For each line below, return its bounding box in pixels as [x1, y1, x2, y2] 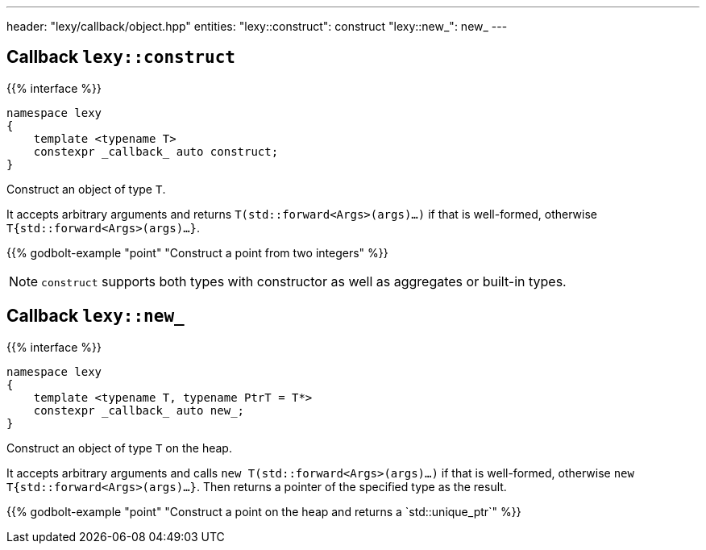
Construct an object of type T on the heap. [6, 440, 232, 455]
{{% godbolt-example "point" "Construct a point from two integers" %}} [6, 245, 388, 260]
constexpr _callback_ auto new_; [33, 403, 245, 417]
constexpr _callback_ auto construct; [33, 144, 279, 158]
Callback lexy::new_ [6, 306, 185, 327]
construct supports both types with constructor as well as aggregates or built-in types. [41, 273, 567, 290]
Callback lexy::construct [6, 47, 235, 68]
